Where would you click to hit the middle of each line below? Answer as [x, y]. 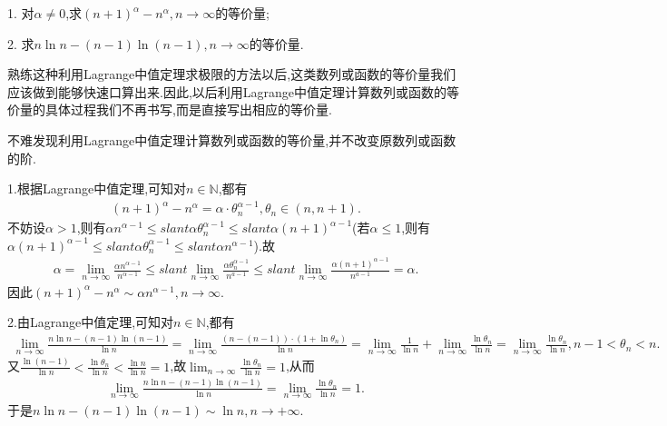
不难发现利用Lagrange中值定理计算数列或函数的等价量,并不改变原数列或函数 [232, 139]
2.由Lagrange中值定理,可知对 [91, 322]
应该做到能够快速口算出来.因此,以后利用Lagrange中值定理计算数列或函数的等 [234, 91]
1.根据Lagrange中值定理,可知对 [97, 188]
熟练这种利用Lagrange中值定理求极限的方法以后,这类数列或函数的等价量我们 [232, 74]
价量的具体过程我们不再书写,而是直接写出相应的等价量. [170, 109]
